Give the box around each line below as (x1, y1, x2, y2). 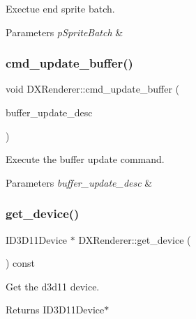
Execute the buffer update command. (6, 152, 165, 166)
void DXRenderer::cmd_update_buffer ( (6, 81, 180, 96)
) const (6, 256, 36, 270)
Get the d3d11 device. (6, 279, 100, 293)
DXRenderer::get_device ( (78, 232, 191, 247)
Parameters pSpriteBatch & (6, 24, 123, 39)
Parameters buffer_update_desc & (6, 175, 153, 189)
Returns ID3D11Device (6, 302, 105, 317)
